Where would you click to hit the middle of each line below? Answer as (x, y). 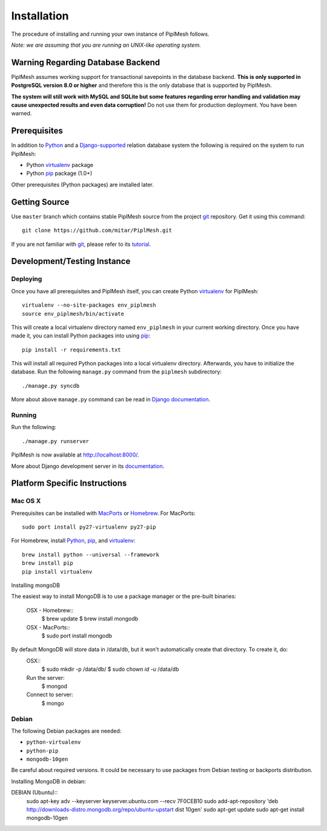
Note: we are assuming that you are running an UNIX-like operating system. (106, 45)
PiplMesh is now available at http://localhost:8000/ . (75, 455)
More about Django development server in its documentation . (88, 466)
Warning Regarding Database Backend (86, 62)
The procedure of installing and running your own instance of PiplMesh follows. (110, 34)
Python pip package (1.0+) (59, 174)
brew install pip (48, 563)
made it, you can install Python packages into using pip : (81, 336)
